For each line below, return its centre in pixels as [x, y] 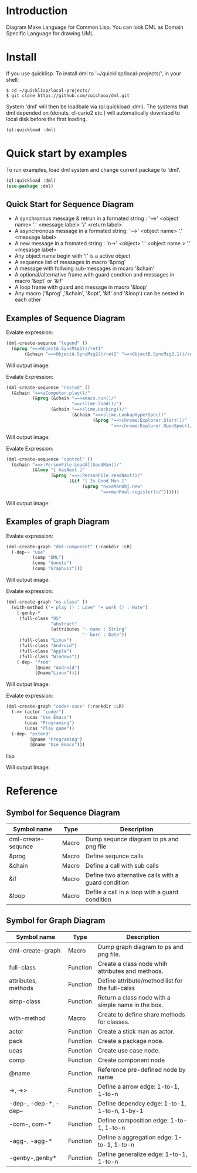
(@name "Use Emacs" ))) [57, 745]
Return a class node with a [134, 998]
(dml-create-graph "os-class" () [47, 602]
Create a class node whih [133, 964]
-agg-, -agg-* [31, 1141]
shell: [13, 79]
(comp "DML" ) [48, 558]
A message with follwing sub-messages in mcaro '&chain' [84, 268]
